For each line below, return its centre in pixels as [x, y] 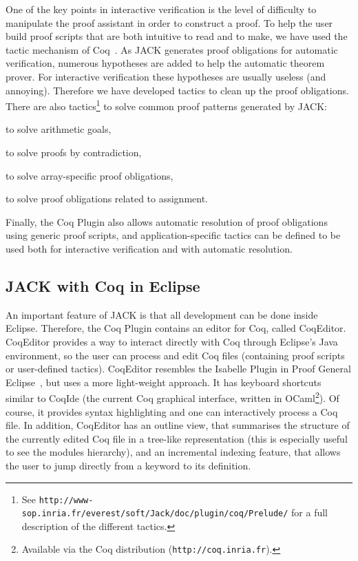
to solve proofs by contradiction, [74, 152]
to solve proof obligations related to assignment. [107, 199]
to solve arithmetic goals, [59, 129]
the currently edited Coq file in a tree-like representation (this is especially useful [177, 438]
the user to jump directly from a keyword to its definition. [128, 465]
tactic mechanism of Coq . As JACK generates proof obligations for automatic [172, 49]
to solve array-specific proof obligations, [89, 175]
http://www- [66, 500]
